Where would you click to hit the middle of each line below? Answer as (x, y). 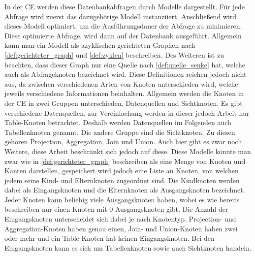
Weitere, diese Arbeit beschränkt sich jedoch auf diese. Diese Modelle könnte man (128, 151)
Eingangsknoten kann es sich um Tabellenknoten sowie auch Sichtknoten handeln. (128, 247)
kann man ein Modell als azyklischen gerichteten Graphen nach (100, 45)
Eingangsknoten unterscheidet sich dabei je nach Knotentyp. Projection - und (120, 219)
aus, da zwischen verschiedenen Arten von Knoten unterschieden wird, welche (121, 83)
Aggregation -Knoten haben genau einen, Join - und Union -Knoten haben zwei (121, 228)
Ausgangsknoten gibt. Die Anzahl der (172, 209)
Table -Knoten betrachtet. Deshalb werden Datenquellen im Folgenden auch (118, 122)
